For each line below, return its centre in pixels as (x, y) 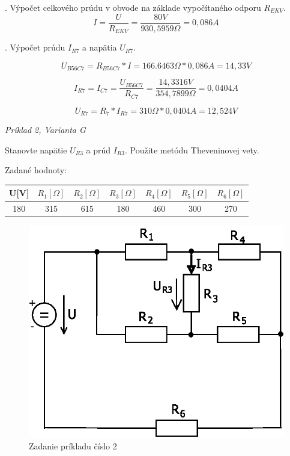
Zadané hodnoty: (36, 170)
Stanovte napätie (36, 149)
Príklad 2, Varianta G (45, 130)
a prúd (98, 149)
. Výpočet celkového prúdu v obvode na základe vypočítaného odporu (133, 7)
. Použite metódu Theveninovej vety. (192, 149)
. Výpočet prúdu (35, 47)
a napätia (100, 47)
